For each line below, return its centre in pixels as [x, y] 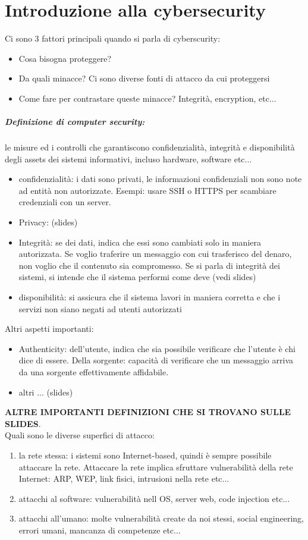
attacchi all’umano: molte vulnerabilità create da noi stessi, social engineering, [161, 518]
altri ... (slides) [46, 392]
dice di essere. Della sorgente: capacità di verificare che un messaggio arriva [156, 360]
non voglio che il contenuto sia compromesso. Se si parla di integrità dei [149, 265]
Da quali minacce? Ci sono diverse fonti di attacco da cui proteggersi [144, 78]
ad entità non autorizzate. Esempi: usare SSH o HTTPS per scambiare [147, 190]
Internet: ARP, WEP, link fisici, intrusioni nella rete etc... [124, 478]
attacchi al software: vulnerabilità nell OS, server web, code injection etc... [154, 498]
